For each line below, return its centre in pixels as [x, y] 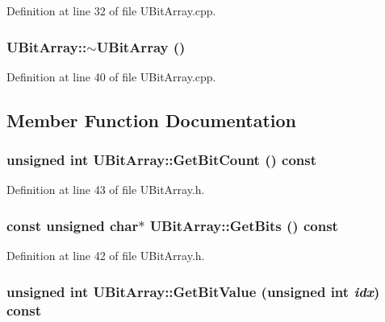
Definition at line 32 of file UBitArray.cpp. [111, 10]
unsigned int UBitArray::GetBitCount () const [162, 160]
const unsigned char [73, 225]
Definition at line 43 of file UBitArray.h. [106, 190]
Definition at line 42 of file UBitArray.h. [106, 256]
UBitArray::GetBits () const [244, 225]
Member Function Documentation [152, 120]
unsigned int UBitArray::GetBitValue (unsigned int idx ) [193, 291]
